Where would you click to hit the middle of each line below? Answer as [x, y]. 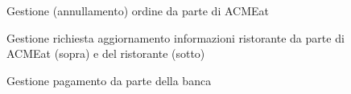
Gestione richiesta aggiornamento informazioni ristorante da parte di [175, 37]
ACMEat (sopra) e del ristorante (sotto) [106, 53]
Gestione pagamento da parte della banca [109, 80]
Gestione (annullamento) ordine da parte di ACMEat [138, 10]
